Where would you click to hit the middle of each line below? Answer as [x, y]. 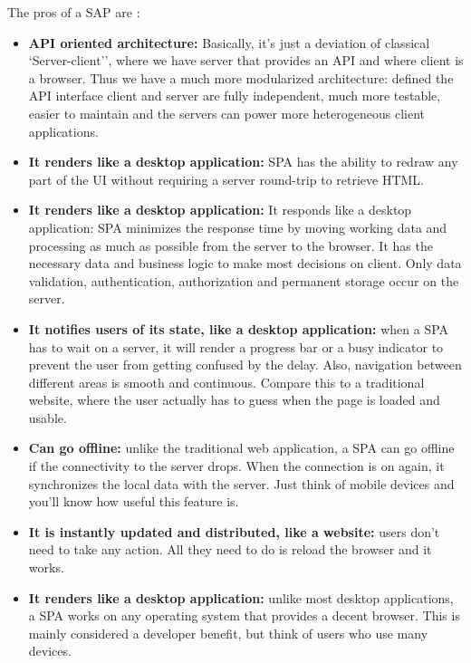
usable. [48, 417]
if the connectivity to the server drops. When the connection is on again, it [236, 466]
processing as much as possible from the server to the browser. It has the [231, 245]
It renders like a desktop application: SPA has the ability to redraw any [243, 162]
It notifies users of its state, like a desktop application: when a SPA [239, 328]
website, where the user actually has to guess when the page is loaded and [234, 400]
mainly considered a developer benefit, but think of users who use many [228, 633]
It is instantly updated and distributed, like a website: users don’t [234, 531]
